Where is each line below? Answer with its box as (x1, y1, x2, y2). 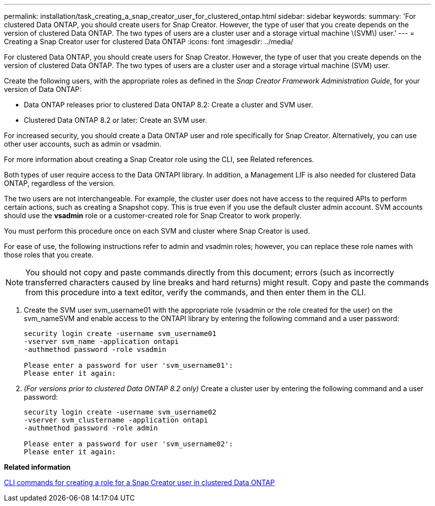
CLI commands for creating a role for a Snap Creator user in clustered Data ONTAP (4, 478, 275, 487)
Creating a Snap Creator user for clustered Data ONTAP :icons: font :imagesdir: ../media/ (4, 37, 293, 46)
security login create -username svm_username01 (24, 330, 217, 337)
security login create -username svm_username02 (24, 408, 217, 416)
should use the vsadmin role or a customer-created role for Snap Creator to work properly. (4, 211, 301, 220)
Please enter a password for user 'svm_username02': (24, 440, 233, 448)
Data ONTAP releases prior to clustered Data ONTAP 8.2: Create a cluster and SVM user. (24, 100, 313, 109)
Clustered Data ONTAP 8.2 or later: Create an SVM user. (24, 116, 207, 124)
